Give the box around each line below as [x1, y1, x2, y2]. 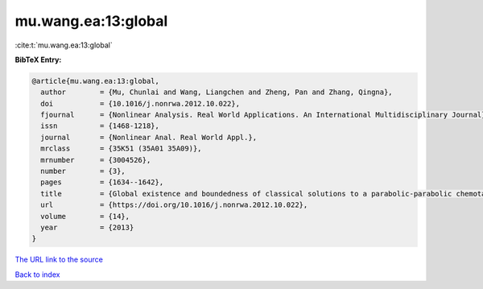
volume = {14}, [40, 212, 130, 221]
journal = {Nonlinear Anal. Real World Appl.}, [40, 133, 258, 142]
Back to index [14, 270, 60, 279]
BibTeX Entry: [14, 55, 62, 64]
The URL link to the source [14, 254, 104, 265]
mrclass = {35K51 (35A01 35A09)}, [40, 144, 202, 153]
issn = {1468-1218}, [40, 122, 160, 130]
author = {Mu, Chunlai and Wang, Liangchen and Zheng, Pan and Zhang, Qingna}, [40, 88, 394, 97]
